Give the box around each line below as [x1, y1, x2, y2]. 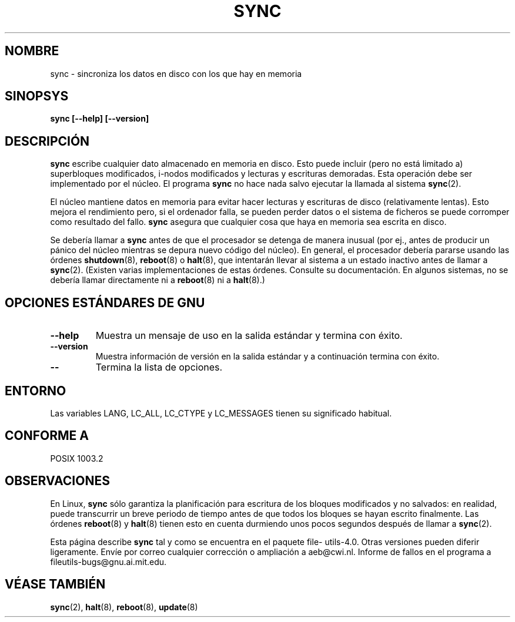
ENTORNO [5, 383, 66, 398]
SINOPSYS [5, 89, 69, 104]
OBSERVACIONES [5, 473, 110, 489]
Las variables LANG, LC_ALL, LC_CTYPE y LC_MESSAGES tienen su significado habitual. [50, 408, 392, 418]
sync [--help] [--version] [50, 113, 149, 124]
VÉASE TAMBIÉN [5, 577, 106, 592]
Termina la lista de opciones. [95, 361, 223, 374]
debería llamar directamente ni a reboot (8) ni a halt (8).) [50, 275, 265, 285]
